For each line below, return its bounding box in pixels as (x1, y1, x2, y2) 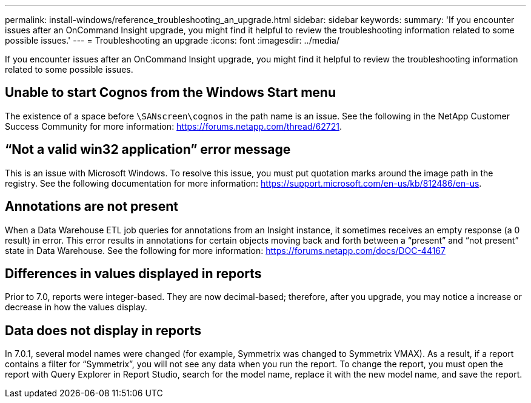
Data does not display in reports (5, 322, 202, 338)
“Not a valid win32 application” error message (5, 142, 291, 158)
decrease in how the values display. (5, 302, 147, 313)
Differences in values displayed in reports (5, 265, 262, 281)
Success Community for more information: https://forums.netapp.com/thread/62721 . (5, 121, 342, 132)
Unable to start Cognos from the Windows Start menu (5, 85, 336, 101)
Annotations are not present (5, 199, 178, 215)
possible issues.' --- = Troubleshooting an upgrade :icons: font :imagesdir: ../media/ (5, 35, 339, 45)
